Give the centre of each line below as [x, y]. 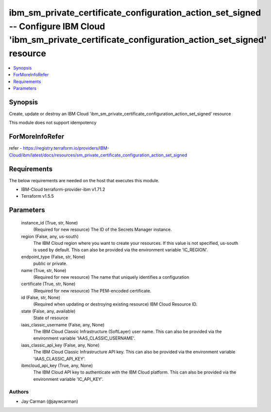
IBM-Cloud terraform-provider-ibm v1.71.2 [63, 189]
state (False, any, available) [48, 311]
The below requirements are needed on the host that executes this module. [84, 180]
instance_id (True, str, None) [50, 223]
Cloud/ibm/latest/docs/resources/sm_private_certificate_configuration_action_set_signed [98, 155]
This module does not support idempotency [53, 123]
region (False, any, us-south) [50, 236]
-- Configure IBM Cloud [57, 26]
